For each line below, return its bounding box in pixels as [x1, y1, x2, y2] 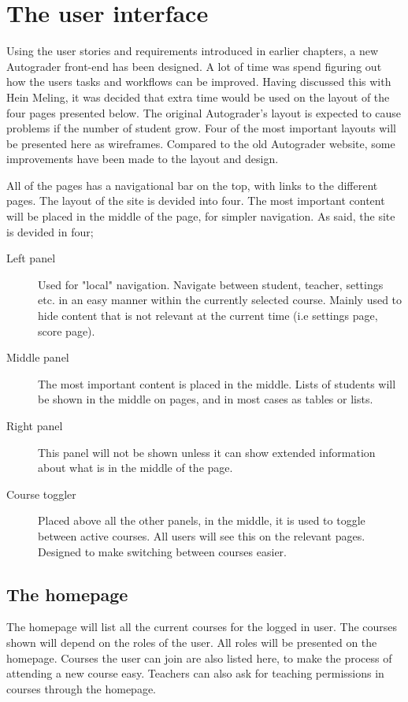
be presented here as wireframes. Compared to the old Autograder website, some [6, 135, 395, 151]
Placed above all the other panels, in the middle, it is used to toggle [38, 512, 365, 529]
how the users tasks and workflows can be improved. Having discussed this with [6, 73, 391, 90]
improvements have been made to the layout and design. [6, 150, 279, 167]
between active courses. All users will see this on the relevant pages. [38, 527, 365, 544]
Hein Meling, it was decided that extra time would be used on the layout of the [6, 88, 390, 105]
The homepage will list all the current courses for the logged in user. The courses [6, 618, 398, 635]
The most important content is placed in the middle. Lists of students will [38, 375, 396, 392]
